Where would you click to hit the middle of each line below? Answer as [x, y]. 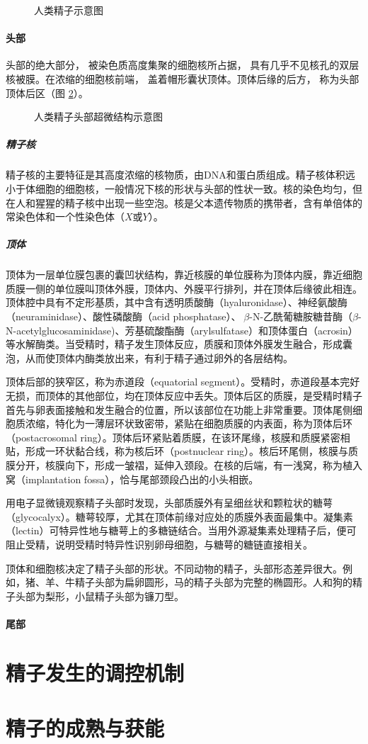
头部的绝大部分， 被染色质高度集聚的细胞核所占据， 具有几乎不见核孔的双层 [183, 65]
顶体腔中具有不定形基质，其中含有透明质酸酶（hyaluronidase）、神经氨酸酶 [177, 302]
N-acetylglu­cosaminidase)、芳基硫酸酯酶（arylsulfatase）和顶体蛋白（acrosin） [182, 330]
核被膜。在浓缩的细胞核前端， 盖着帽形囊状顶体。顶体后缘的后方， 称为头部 [183, 78]
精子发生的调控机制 [95, 672]
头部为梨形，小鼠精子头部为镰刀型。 [99, 596]
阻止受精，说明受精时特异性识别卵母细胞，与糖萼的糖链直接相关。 [159, 544]
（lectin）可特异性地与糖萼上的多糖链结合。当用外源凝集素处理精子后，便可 [181, 530]
